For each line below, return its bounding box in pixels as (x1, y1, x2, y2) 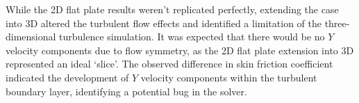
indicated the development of (6, 70, 129, 84)
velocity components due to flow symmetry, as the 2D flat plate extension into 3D (6, 42, 354, 57)
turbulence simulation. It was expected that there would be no (59, 29, 325, 44)
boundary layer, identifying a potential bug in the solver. (6, 84, 247, 98)
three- (324, 15, 350, 30)
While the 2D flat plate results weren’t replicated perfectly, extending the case (6, 2, 339, 16)
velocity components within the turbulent (140, 70, 317, 84)
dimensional (6, 29, 56, 44)
